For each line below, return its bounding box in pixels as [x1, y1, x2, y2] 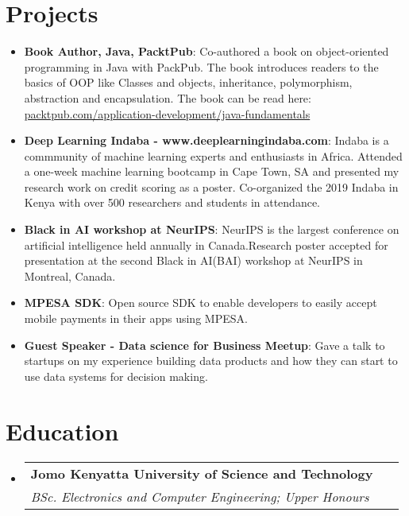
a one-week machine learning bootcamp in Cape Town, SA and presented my [24, 163, 399, 180]
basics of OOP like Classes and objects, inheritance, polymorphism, [24, 74, 353, 91]
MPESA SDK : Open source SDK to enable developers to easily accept [24, 294, 377, 311]
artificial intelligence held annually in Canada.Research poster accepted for [24, 236, 388, 253]
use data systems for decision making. [24, 367, 208, 384]
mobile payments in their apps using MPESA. [24, 310, 248, 327]
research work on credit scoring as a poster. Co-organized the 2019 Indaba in [24, 178, 399, 195]
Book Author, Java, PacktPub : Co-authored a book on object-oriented [24, 43, 389, 60]
